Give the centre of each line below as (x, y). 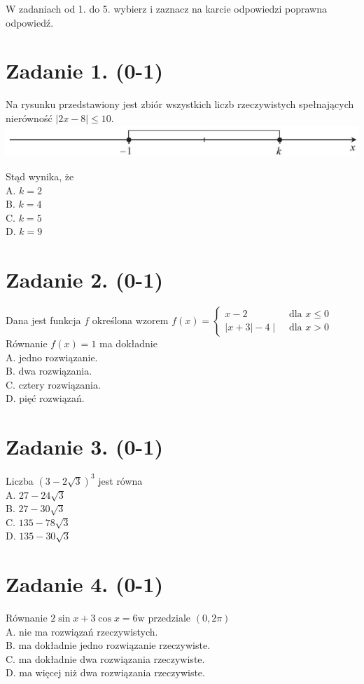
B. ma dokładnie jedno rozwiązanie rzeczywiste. (108, 645)
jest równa (120, 480)
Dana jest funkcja (43, 320)
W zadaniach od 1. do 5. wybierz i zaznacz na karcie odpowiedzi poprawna (167, 8)
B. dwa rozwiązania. (49, 371)
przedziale (169, 618)
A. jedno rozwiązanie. (52, 357)
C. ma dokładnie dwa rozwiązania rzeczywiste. (105, 658)
